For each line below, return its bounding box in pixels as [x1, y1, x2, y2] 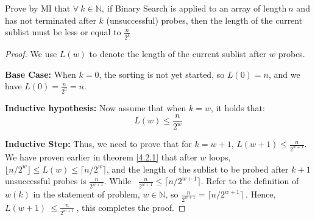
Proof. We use [5, 47, 57, 60]
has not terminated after [5, 13, 96, 26]
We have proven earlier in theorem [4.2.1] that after [5, 151, 197, 163]
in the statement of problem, [33, 188, 140, 201]
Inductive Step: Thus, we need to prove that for [5, 137, 192, 150]
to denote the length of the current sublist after [89, 47, 267, 60]
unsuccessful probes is [5, 174, 87, 187]
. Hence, [246, 188, 276, 201]
